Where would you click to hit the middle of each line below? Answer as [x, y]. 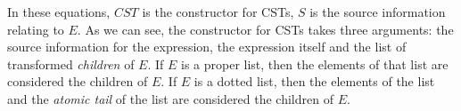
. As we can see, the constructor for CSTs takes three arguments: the [265, 29]
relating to [36, 29]
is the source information [378, 12]
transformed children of [71, 63]
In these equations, [59, 12]
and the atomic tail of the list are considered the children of [170, 98]
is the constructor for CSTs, [218, 12]
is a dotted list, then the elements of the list [314, 81]
